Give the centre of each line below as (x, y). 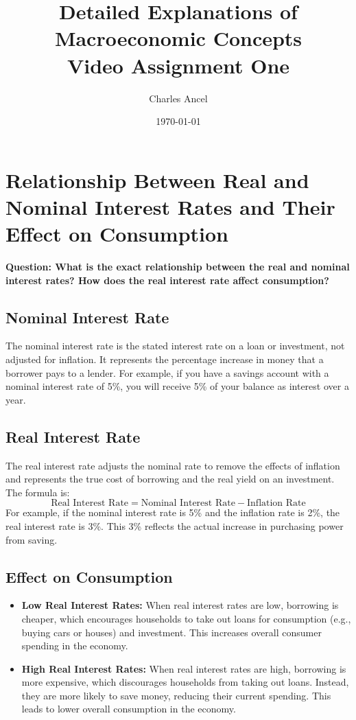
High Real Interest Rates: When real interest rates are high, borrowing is (184, 668)
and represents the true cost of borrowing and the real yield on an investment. (170, 479)
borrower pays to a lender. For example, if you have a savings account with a (167, 372)
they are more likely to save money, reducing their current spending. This (176, 695)
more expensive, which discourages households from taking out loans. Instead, (185, 682)
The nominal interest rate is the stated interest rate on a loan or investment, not (175, 346)
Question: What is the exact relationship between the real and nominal (178, 266)
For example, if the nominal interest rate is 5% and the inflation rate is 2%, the (173, 512)
